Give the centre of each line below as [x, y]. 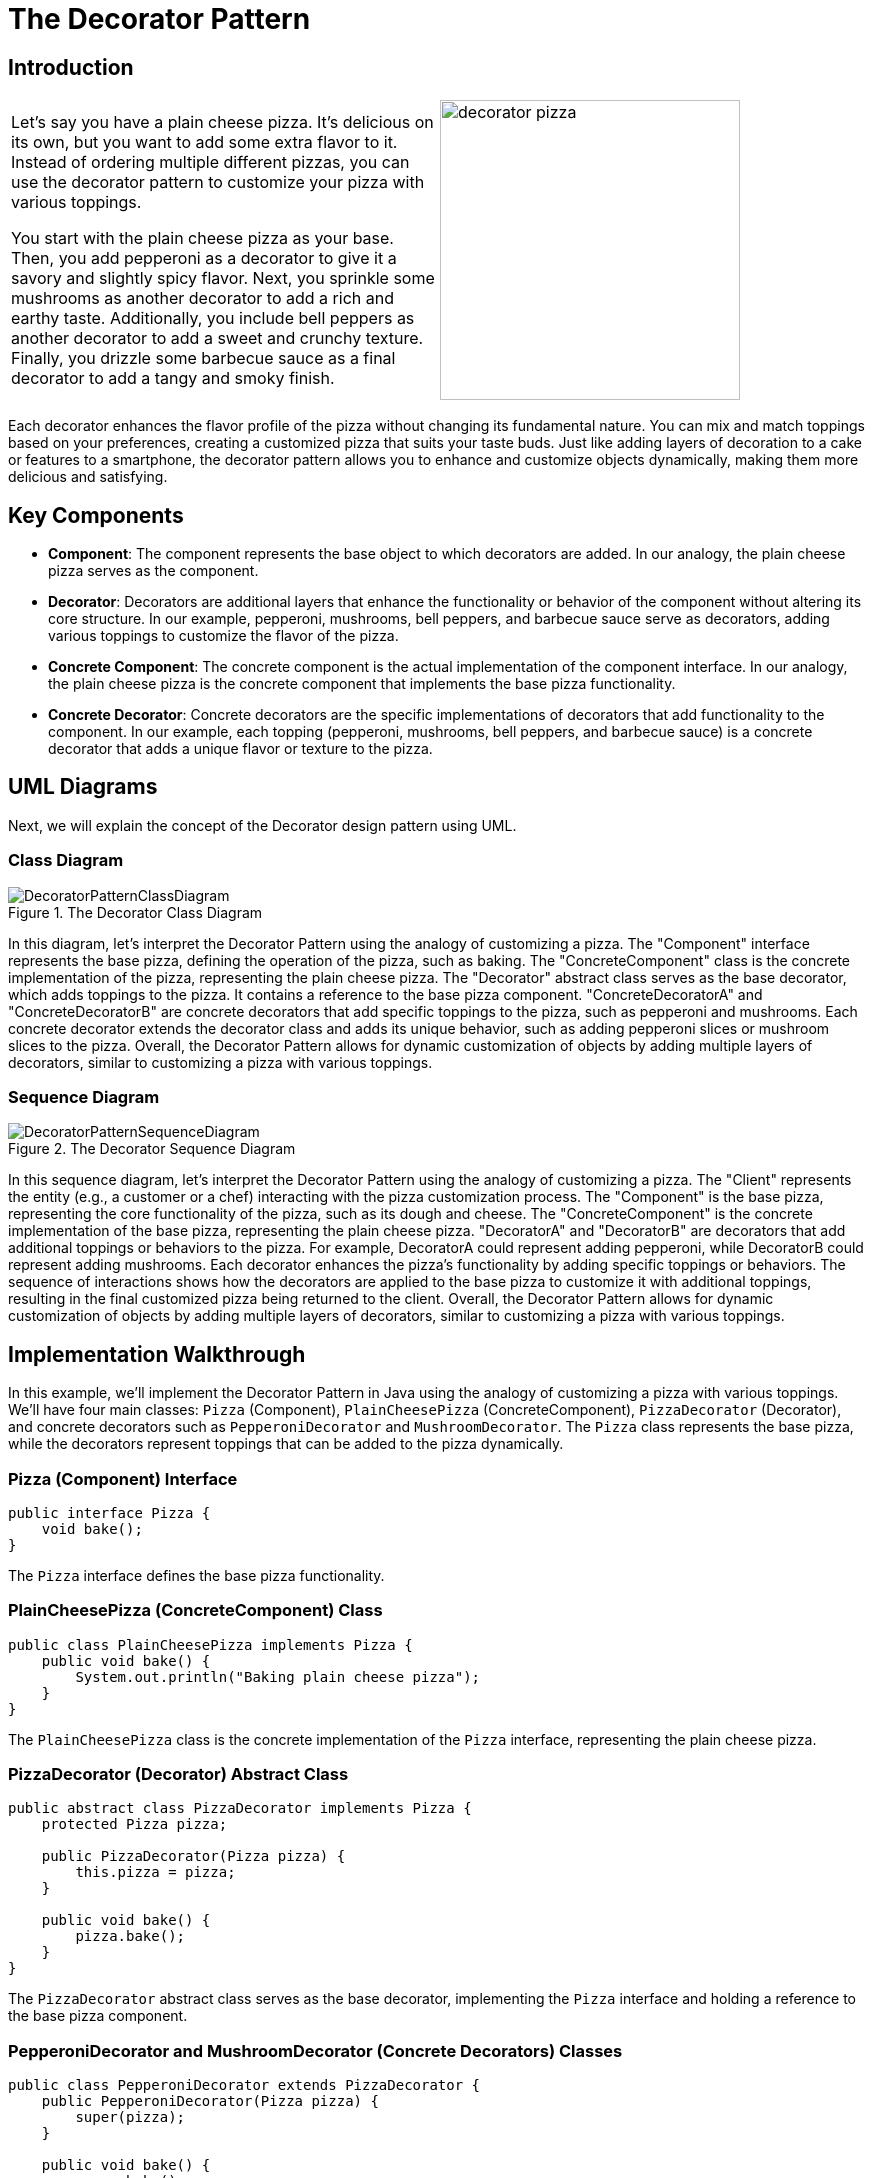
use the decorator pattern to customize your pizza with [218, 182]
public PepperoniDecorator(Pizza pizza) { [210, 2101]
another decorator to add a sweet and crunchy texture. [217, 338]
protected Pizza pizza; [134, 1824]
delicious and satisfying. [88, 477]
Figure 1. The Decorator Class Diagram [135, 912]
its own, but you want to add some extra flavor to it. [204, 142]
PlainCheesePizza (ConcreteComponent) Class [195, 1610]
